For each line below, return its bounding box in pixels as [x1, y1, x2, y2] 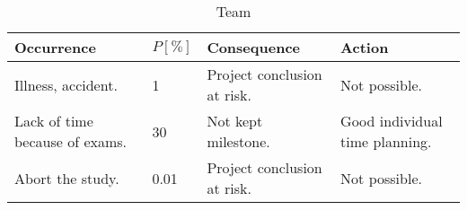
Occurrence [14, 37, 96, 57]
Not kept [207, 110, 263, 131]
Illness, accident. [14, 74, 118, 95]
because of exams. [14, 131, 128, 152]
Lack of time [14, 110, 93, 131]
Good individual [340, 110, 443, 131]
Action [340, 37, 389, 57]
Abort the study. [14, 167, 119, 188]
